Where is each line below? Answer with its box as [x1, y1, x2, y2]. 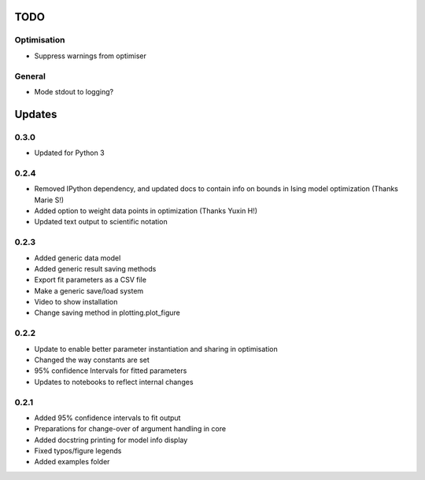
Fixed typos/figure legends [34, 446, 122, 456]
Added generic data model [34, 253, 121, 263]
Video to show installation [34, 297, 118, 307]
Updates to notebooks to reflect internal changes [34, 377, 194, 386]
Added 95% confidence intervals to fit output [34, 413, 181, 423]
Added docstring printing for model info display [34, 435, 188, 445]
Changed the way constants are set [34, 355, 150, 364]
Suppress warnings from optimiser [34, 51, 147, 61]
